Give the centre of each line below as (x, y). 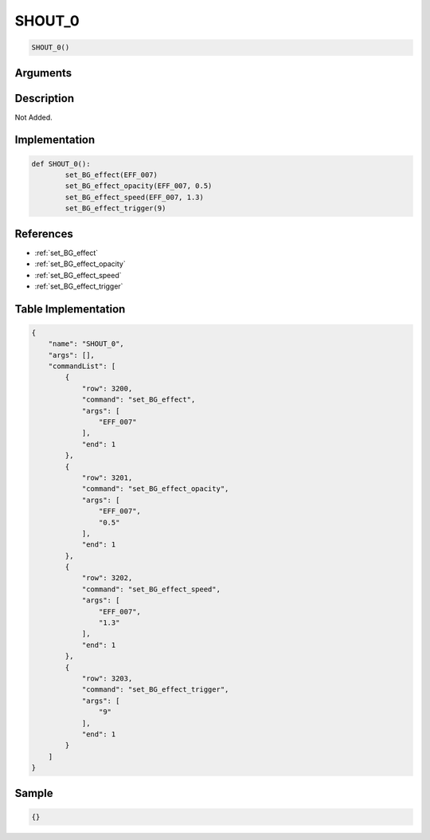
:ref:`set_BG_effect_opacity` (80, 264)
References (44, 234)
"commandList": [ (82, 366)
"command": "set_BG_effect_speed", (151, 589)
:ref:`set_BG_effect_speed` (78, 275)
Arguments (43, 73)
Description (45, 98)
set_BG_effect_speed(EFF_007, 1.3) (135, 197)
